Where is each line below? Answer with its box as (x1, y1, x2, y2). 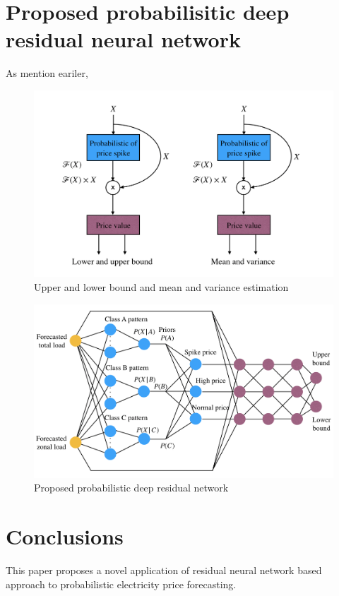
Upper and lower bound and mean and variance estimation (34, 280, 289, 294)
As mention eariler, (6, 66, 88, 81)
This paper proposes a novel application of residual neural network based (6, 563, 322, 578)
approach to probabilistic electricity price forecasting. (6, 576, 237, 591)
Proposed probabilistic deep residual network (34, 480, 229, 495)
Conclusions (6, 522, 124, 551)
